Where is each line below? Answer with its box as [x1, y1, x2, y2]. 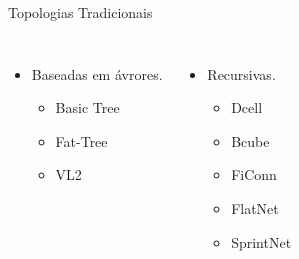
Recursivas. [207, 63, 276, 84]
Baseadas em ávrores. [31, 63, 163, 84]
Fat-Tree [55, 130, 108, 151]
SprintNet [231, 231, 292, 252]
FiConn [231, 164, 277, 185]
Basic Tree [55, 97, 120, 118]
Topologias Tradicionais [8, 2, 153, 22]
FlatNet [231, 197, 279, 218]
